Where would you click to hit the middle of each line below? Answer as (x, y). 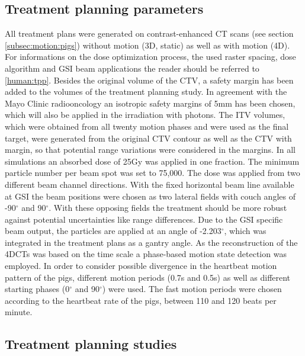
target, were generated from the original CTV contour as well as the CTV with (148, 138)
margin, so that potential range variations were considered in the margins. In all (150, 150)
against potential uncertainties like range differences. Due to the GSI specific (144, 219)
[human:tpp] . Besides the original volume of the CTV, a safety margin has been (149, 80)
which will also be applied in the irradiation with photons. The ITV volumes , (145, 115)
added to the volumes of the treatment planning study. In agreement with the (146, 92)
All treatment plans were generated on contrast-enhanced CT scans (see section (149, 33)
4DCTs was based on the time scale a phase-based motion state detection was (146, 254)
